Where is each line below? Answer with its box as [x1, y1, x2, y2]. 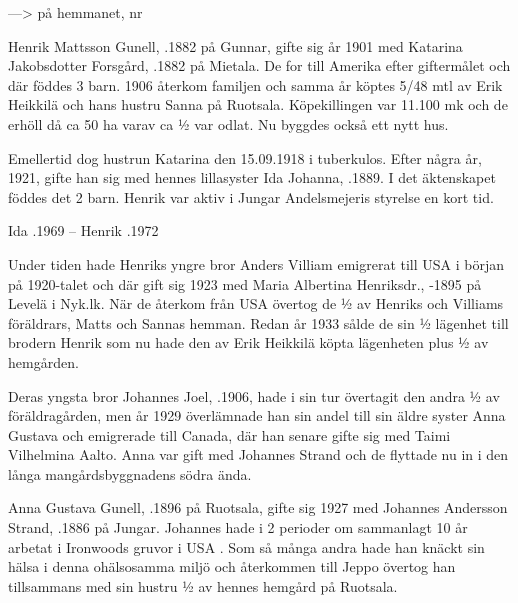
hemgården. [8, 351, 79, 372]
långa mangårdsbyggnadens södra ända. [8, 463, 252, 484]
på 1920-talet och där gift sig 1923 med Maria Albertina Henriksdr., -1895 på [8, 273, 482, 294]
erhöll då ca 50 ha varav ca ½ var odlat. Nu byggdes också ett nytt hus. [8, 113, 449, 134]
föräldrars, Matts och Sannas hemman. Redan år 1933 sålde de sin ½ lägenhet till [8, 312, 509, 333]
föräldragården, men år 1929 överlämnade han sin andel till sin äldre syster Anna [8, 405, 506, 426]
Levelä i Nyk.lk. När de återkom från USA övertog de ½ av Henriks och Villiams [8, 293, 504, 314]
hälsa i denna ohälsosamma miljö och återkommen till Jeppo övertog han [8, 556, 456, 577]
